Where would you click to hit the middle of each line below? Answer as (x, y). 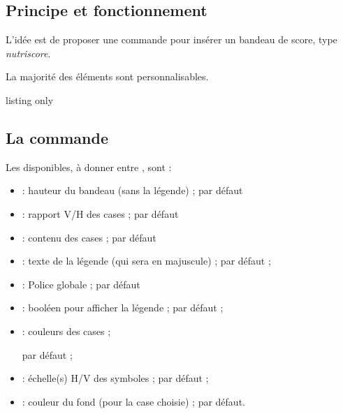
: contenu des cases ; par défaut (89, 237)
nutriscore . (28, 53)
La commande (57, 137)
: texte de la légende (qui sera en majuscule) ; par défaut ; (146, 261)
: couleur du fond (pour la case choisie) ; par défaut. (133, 401)
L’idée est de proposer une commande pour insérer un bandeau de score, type (171, 39)
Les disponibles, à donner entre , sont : (89, 167)
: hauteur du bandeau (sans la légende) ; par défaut (132, 190)
